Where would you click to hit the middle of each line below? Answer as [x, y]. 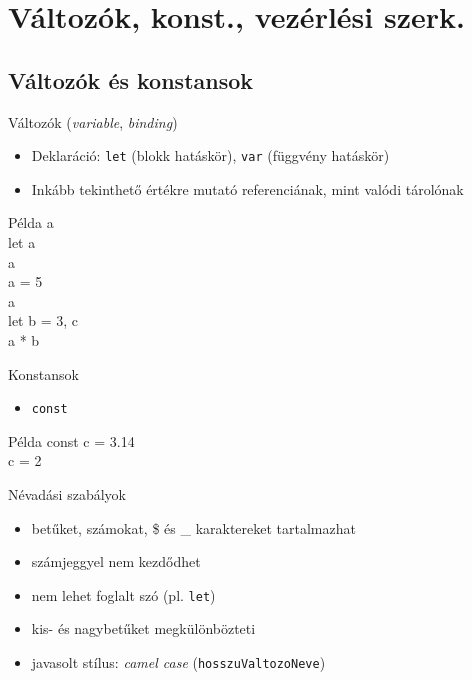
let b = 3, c [43, 320]
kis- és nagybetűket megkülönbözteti [143, 628]
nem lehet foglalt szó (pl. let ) [123, 594]
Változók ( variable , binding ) [93, 121]
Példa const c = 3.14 [71, 440]
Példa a [31, 222]
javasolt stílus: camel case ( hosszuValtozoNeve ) [178, 662]
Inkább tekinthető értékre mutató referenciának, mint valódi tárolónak [247, 188]
